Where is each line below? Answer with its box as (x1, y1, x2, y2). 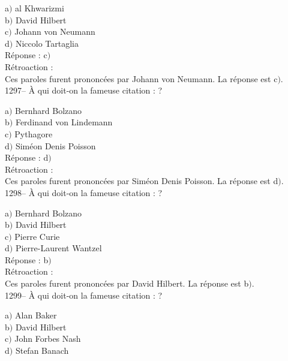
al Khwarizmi (15, 2, 64, 14)
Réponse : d (5, 151, 49, 164)
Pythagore (14, 127, 53, 140)
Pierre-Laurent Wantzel (15, 242, 102, 254)
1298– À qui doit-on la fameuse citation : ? (5, 186, 163, 198)
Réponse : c (5, 49, 47, 61)
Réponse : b (5, 253, 49, 266)
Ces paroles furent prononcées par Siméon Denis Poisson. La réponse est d (5, 175, 278, 187)
